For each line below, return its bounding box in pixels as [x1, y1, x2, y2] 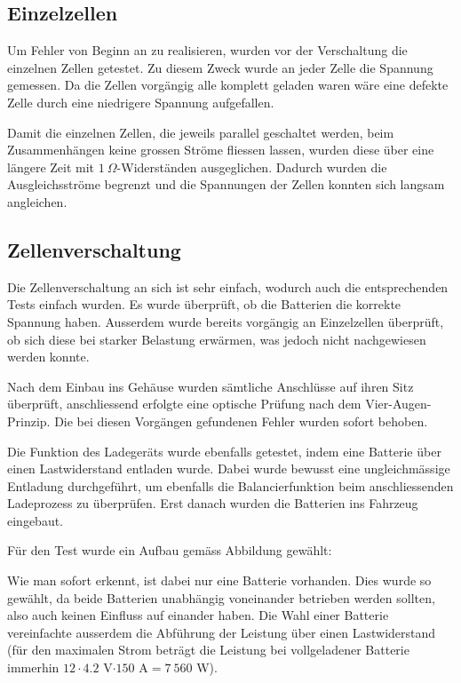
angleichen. [7, 192, 68, 210]
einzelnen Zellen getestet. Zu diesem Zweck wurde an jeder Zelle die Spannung [7, 58, 433, 76]
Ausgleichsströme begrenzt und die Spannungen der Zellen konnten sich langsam [7, 175, 445, 194]
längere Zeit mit [7, 157, 95, 176]
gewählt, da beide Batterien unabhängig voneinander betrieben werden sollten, [7, 588, 435, 607]
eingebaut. [7, 511, 64, 529]
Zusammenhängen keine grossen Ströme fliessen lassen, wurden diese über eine [7, 140, 434, 159]
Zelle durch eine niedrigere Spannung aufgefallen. [7, 92, 274, 111]
